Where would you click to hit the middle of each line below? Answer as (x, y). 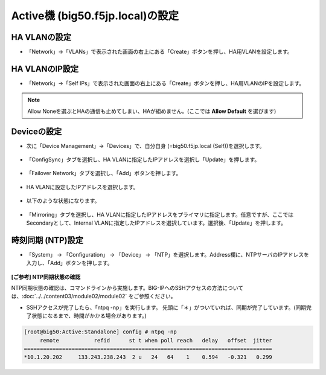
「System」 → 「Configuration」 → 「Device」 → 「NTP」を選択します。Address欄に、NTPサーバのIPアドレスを (168, 254)
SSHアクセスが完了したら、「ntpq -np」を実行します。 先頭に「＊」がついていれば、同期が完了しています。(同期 (166, 307)
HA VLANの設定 (41, 37)
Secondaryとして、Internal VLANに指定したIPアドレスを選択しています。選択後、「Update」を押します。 (156, 223)
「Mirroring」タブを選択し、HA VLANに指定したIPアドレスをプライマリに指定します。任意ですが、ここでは (160, 214)
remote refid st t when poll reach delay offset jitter (156, 340)
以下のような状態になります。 (63, 201)
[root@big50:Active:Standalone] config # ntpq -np (101, 332)
